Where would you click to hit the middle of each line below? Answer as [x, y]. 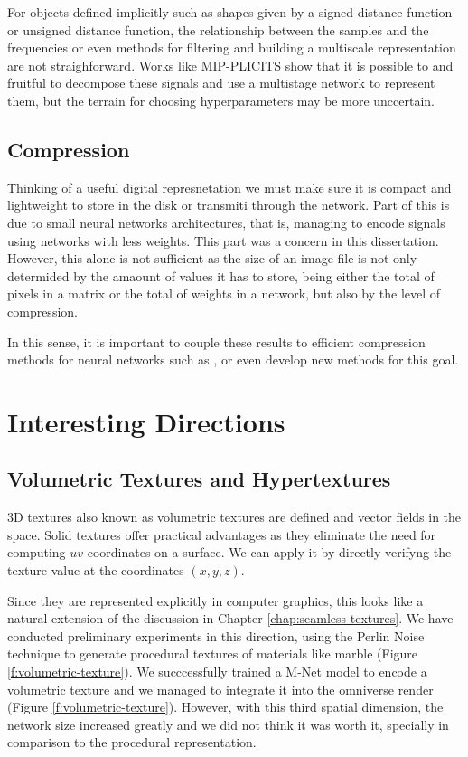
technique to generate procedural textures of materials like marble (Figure [213, 653]
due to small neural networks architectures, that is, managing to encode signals [226, 222]
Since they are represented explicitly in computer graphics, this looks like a [215, 600]
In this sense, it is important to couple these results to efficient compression [216, 341]
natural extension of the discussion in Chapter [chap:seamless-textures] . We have [230, 618]
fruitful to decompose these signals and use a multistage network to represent [221, 83]
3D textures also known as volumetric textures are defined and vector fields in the [234, 517]
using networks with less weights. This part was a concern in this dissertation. [223, 240]
